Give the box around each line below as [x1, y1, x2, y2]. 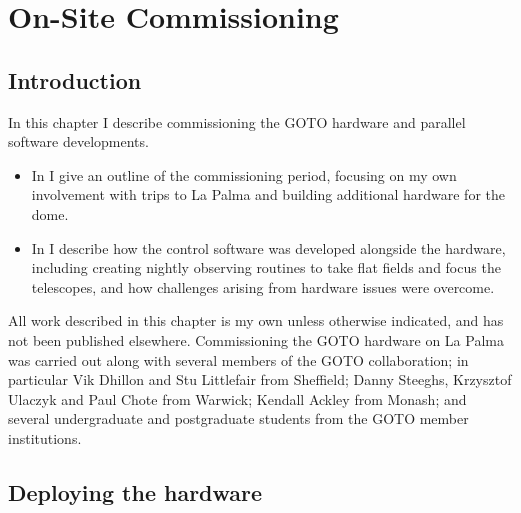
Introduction [8, 64, 142, 95]
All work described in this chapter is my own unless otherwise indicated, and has [8, 310, 504, 331]
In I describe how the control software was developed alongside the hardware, [31, 237, 506, 258]
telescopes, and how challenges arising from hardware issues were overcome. [31, 276, 495, 297]
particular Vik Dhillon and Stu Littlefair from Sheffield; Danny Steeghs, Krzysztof [8, 369, 512, 390]
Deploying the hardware [8, 476, 263, 507]
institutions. [8, 427, 82, 448]
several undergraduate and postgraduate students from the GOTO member [8, 408, 469, 429]
